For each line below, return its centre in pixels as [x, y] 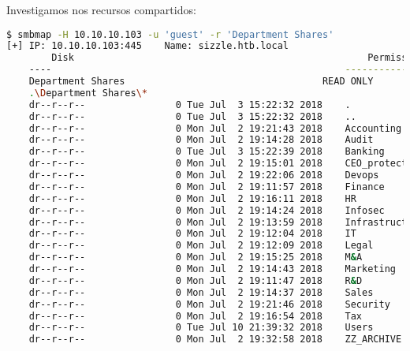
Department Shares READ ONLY [201, 82]
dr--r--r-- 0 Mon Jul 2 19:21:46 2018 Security [209, 304]
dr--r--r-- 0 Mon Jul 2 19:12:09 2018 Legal [201, 246]
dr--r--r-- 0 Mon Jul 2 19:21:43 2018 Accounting [215, 128]
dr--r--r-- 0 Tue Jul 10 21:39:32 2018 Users [201, 328]
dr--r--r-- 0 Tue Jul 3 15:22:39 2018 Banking [207, 152]
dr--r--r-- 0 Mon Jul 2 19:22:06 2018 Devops [204, 175]
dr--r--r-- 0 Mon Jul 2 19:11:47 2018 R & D [196, 280]
